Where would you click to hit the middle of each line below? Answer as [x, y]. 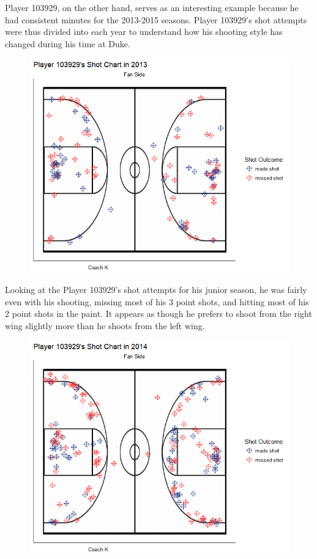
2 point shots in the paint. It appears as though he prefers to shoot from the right [158, 314]
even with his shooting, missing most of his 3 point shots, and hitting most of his [157, 301]
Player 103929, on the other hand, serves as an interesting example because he [152, 7]
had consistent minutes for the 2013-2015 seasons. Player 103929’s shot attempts [156, 19]
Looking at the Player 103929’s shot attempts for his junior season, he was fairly [156, 290]
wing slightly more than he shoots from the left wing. [105, 325]
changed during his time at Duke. [68, 43]
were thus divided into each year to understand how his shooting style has [144, 32]
